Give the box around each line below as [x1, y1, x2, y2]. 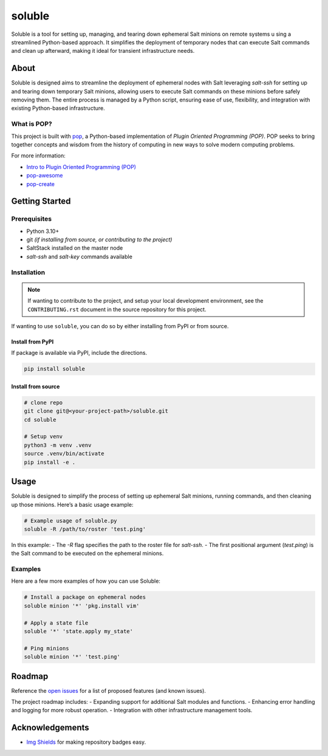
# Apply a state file [24, 619, 89, 626]
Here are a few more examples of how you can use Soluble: [11, 577, 161, 585]
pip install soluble [24, 365, 85, 373]
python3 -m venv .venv [24, 441, 92, 448]
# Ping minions [24, 645, 69, 651]
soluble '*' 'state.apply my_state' [24, 628, 134, 634]
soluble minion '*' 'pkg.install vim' [24, 602, 140, 609]
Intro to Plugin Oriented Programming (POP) [26, 163, 137, 170]
